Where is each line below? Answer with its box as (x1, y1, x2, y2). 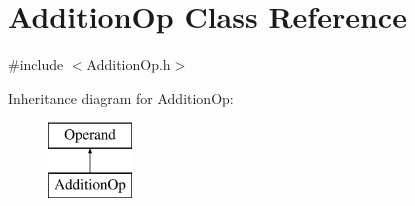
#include (8, 54, 64, 75)
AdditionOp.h (86, 54, 171, 75)
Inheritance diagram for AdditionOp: (8, 87, 234, 108)
